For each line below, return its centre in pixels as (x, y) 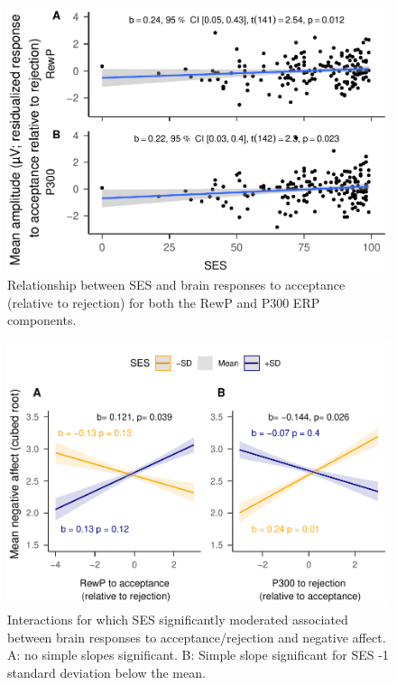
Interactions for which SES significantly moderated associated (178, 620)
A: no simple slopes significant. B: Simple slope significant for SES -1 (198, 655)
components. (42, 320)
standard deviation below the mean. (106, 672)
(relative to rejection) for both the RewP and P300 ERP (164, 302)
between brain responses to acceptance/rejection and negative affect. (197, 637)
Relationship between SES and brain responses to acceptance (176, 285)
